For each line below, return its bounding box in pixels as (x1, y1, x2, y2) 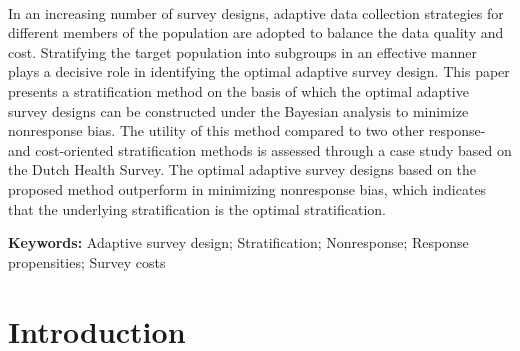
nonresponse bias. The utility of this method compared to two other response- (8, 120, 486, 141)
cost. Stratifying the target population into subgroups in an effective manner (8, 41, 478, 62)
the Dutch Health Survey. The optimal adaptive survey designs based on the (8, 159, 477, 180)
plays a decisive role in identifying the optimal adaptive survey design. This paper (8, 61, 510, 82)
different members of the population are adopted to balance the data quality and (8, 22, 504, 43)
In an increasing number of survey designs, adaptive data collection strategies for (8, 2, 504, 23)
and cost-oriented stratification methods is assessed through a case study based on (8, 139, 512, 160)
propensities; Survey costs (8, 251, 166, 272)
